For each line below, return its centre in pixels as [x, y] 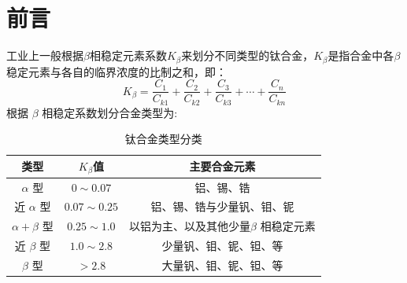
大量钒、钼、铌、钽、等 [222, 265]
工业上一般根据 [45, 55]
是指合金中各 [361, 55]
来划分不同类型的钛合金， [248, 55]
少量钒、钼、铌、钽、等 [222, 246]
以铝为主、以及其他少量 [190, 226]
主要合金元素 [222, 166]
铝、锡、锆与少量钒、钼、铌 [222, 206]
